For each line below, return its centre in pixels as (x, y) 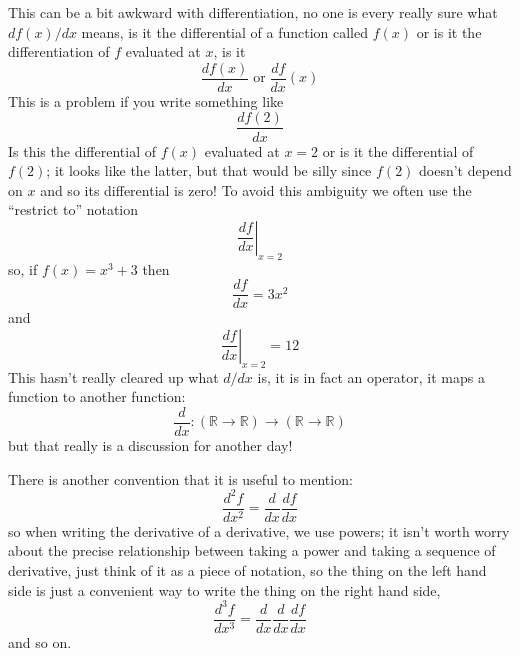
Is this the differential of (82, 150)
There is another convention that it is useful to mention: (180, 478)
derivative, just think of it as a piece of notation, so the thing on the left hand (247, 569)
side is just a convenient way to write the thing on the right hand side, (224, 589)
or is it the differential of (398, 150)
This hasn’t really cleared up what (113, 376)
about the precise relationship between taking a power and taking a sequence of (252, 550)
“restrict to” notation (73, 209)
